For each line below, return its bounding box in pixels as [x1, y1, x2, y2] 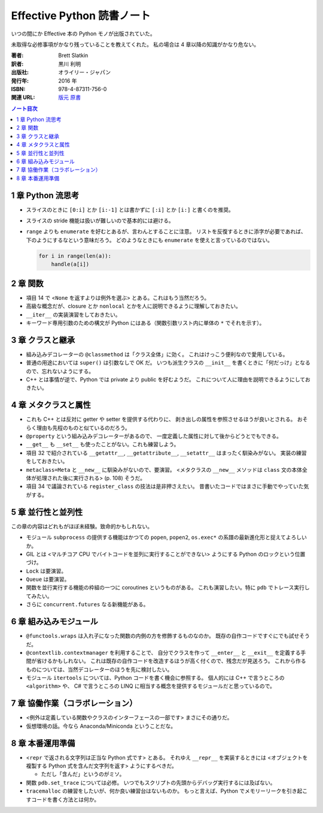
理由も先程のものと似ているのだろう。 [36, 424, 131, 431]
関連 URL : [11, 94, 35, 101]
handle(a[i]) [51, 261, 90, 268]
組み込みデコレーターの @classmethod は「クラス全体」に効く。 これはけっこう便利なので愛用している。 [26, 351, 288, 358]
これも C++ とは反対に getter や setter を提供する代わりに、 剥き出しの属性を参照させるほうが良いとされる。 [26, 415, 296, 423]
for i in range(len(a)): [38, 252, 112, 259]
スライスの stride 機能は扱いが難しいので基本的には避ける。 [26, 217, 174, 224]
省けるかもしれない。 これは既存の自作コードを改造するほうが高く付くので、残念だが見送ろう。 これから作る [36, 657, 306, 665]
